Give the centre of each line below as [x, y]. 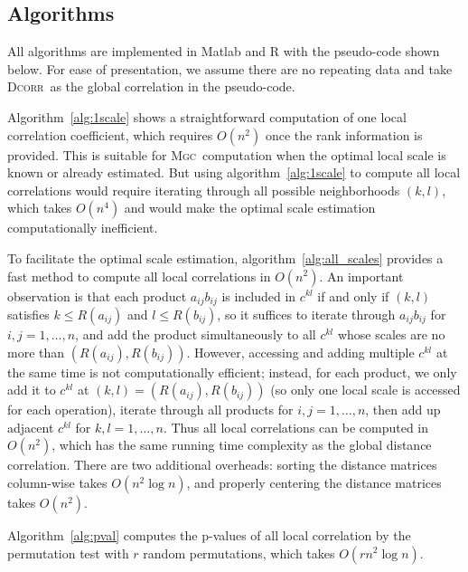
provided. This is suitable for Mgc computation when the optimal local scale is [227, 154]
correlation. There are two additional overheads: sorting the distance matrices [222, 465]
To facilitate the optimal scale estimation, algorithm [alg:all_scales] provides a [225, 257]
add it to [32, 390]
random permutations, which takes [239, 553]
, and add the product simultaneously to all [196, 334]
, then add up [403, 410]
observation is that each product [97, 296]
